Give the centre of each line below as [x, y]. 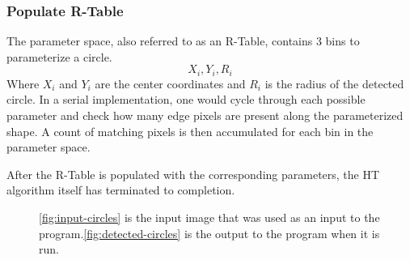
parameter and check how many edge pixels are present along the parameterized [205, 115]
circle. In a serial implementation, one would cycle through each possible [186, 99]
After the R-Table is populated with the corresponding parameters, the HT [193, 174]
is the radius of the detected [334, 83]
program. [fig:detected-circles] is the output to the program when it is [209, 233]
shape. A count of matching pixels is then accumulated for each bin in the [190, 131]
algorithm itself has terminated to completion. [121, 190]
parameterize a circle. [59, 56]
